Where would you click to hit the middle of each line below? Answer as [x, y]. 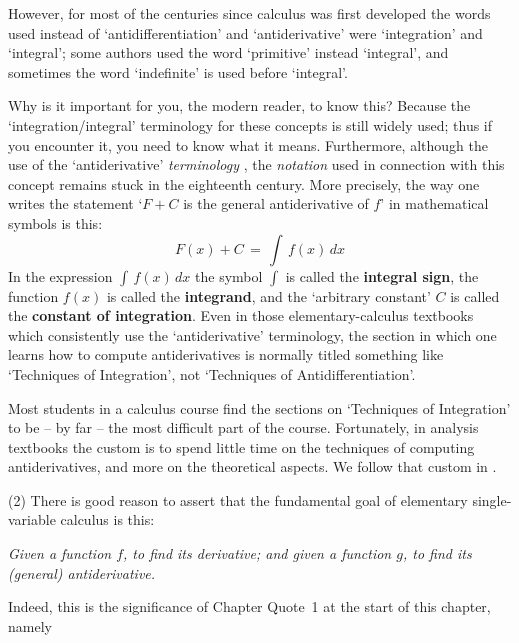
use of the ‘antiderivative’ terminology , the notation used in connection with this [256, 164]
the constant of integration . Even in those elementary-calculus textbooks [241, 315]
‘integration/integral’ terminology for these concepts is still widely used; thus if [250, 124]
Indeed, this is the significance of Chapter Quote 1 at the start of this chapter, [249, 606]
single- [492, 499]
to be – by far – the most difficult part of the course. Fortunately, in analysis [243, 427]
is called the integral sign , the [382, 275]
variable [32, 519]
